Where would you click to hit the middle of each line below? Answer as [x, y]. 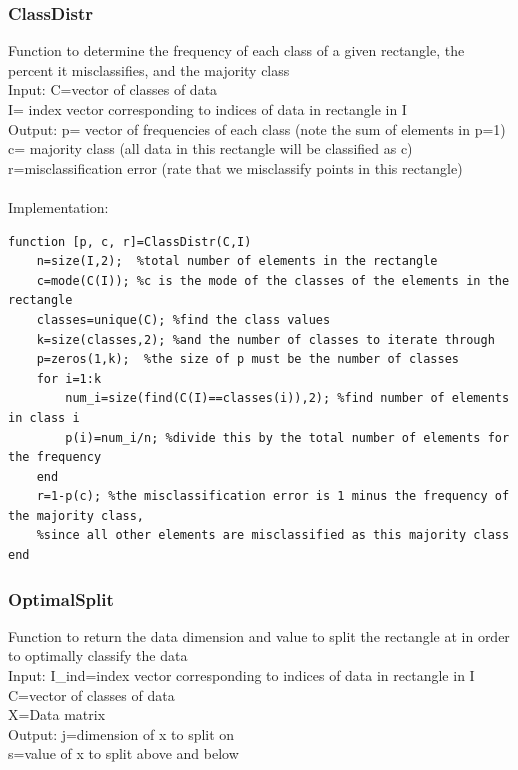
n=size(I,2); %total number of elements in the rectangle [237, 261]
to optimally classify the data [98, 655]
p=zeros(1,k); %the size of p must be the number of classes [248, 359]
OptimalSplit [61, 598]
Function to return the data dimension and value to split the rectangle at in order [259, 635]
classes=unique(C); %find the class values [183, 319]
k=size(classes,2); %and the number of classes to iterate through [265, 339]
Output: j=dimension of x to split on [121, 733]
